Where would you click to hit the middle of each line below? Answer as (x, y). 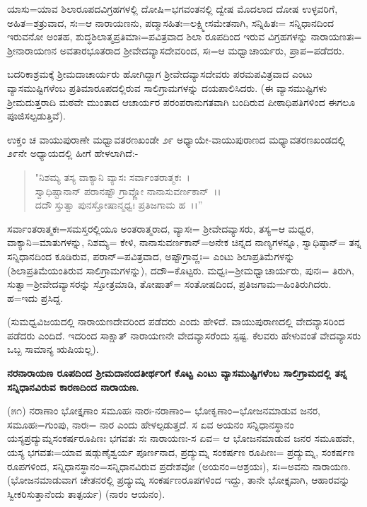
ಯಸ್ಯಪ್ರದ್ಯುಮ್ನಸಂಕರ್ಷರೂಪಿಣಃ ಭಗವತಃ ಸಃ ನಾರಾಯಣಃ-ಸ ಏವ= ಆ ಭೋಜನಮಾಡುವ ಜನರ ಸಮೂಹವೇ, (181, 438)
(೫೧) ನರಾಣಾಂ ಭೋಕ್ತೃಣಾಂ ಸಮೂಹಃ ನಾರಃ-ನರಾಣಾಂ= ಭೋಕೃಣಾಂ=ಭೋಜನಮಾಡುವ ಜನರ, (164, 410)
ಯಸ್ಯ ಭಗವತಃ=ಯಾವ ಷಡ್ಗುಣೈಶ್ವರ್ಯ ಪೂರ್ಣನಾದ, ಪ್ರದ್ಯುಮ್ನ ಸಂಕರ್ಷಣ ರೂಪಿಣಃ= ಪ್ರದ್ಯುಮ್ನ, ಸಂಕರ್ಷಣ (181, 452)
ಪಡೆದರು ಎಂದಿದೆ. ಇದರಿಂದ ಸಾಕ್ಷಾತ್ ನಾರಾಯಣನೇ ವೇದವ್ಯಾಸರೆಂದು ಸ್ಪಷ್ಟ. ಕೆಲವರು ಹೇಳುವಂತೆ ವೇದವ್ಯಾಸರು (184, 335)
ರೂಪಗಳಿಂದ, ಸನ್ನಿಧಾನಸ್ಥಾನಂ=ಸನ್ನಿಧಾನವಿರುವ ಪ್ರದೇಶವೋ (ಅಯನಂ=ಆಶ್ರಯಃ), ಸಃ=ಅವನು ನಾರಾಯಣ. (179, 466)
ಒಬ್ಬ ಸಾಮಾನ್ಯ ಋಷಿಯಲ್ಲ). (53, 349)
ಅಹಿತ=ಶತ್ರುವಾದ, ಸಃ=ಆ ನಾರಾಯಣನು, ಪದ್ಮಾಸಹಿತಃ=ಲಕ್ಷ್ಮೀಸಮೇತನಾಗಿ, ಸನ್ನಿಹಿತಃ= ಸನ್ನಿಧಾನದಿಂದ (171, 22)
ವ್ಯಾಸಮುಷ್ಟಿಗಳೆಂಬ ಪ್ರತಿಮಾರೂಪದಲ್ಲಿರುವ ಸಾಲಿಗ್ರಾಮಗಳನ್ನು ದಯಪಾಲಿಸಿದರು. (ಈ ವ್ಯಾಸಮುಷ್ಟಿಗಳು (167, 87)
